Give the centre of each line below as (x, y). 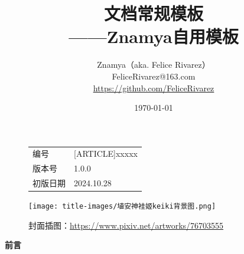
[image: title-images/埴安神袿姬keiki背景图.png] (122, 207)
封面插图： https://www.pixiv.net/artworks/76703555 (126, 225)
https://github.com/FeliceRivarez (154, 88)
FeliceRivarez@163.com (154, 76)
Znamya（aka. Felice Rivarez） (154, 65)
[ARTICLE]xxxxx (106, 154)
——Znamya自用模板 (154, 36)
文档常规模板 (153, 13)
